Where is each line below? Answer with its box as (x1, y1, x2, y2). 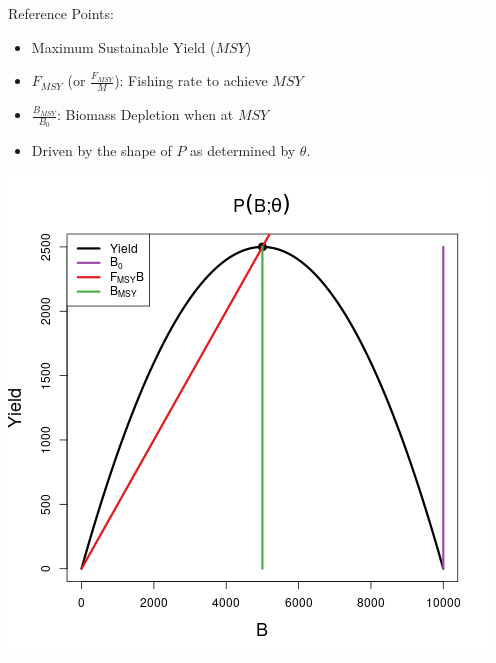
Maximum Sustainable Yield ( (31, 36, 216, 57)
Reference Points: (8, 3, 114, 23)
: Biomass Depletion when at (56, 104, 234, 125)
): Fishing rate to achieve (114, 70, 268, 91)
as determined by (190, 140, 296, 161)
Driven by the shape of (31, 140, 172, 161)
